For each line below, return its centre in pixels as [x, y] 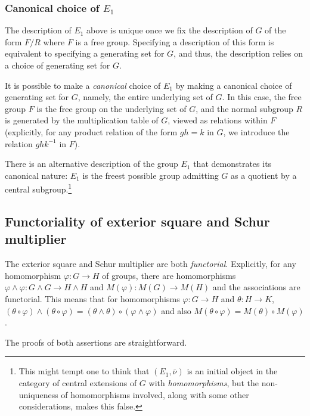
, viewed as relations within [218, 120]
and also [176, 310]
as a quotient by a [264, 175]
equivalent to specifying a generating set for [85, 53]
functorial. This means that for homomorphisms [92, 298]
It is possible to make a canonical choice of [83, 85]
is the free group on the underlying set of [111, 108]
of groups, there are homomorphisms [169, 275]
